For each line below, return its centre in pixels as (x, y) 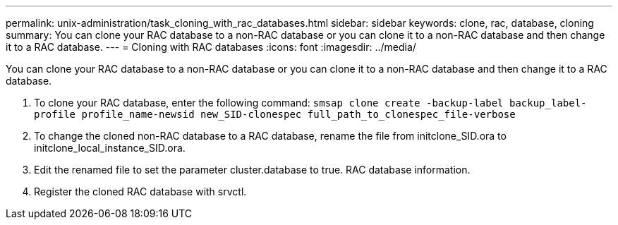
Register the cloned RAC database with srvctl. (140, 191)
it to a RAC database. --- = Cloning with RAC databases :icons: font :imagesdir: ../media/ (211, 47)
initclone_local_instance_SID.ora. (110, 148)
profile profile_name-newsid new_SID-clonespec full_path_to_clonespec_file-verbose (275, 114)
